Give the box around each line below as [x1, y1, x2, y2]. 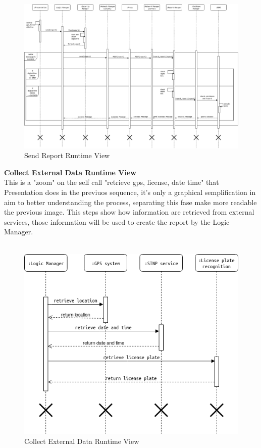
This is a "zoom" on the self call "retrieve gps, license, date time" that [4, 177, 219, 187]
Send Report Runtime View [24, 150, 110, 161]
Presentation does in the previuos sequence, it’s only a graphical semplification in [4, 187, 256, 197]
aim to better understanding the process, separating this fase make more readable [4, 196, 257, 207]
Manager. [4, 226, 33, 237]
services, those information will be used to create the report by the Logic [4, 216, 230, 227]
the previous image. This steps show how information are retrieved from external [4, 207, 254, 217]
